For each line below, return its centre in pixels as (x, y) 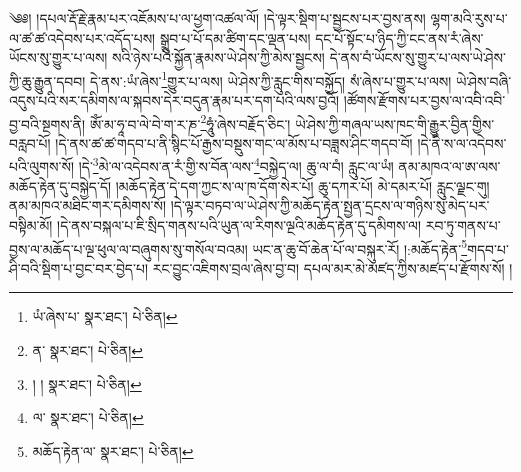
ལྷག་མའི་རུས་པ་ (469, 18)
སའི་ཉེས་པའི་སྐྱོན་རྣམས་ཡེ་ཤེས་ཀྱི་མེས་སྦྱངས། (218, 57)
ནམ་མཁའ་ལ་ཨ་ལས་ (449, 166)
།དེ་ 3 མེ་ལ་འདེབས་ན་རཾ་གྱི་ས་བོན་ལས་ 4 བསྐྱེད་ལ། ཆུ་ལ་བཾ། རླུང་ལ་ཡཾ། (236, 165)
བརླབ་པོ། (30, 142)
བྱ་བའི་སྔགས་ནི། (47, 123)
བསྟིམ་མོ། (31, 224)
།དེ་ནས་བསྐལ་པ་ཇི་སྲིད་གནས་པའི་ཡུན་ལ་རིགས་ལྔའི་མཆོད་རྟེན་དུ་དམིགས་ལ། (239, 224)
